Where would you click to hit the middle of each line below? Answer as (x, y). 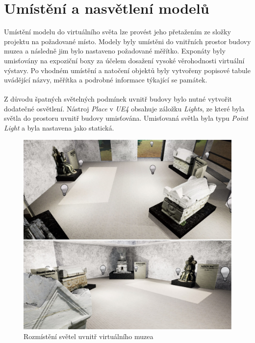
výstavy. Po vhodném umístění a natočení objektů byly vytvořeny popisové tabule (127, 70)
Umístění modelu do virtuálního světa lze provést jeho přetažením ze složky (117, 32)
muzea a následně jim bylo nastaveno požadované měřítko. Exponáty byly (115, 51)
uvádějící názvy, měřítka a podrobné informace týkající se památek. (106, 80)
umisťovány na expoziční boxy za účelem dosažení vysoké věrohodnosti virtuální (124, 60)
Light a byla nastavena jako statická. (59, 128)
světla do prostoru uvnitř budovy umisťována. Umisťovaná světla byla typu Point (126, 118)
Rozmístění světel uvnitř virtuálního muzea (89, 336)
